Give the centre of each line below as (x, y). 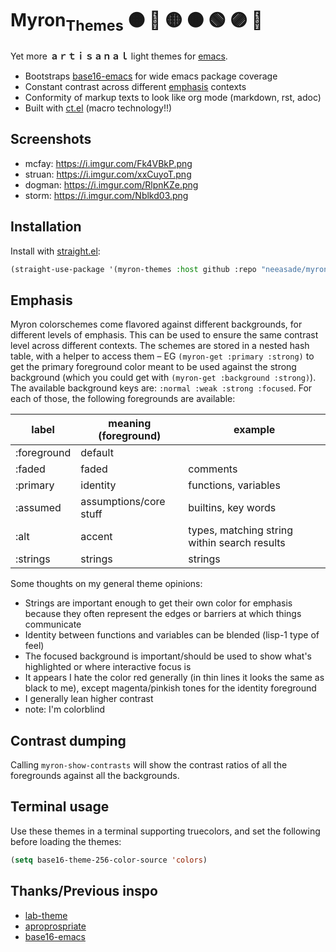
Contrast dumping (68, 740)
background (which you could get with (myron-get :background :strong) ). (163, 378)
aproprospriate (55, 926)
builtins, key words (232, 508)
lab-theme (46, 915)
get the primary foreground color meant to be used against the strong (153, 367)
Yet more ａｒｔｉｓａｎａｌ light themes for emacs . (119, 56)
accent (96, 537)
